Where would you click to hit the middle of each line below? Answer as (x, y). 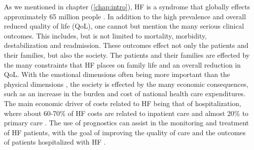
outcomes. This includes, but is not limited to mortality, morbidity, (106, 35)
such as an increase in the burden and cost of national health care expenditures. (125, 94)
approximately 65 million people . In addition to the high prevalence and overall (125, 16)
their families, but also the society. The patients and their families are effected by (127, 55)
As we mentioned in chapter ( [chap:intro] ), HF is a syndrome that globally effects (127, 6)
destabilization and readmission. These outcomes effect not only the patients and (126, 45)
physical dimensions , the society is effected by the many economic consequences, (126, 84)
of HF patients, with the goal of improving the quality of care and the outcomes (125, 132)
